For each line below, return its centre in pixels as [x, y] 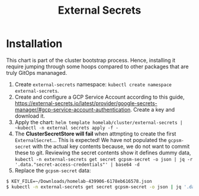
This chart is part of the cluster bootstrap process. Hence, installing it [91, 60]
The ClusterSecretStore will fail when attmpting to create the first [95, 134]
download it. [30, 116]
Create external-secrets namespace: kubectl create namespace [93, 84]
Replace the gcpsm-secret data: [53, 170]
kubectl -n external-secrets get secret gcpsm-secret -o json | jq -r [104, 159]
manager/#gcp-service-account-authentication [73, 109]
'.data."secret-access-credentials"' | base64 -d [77, 165]
